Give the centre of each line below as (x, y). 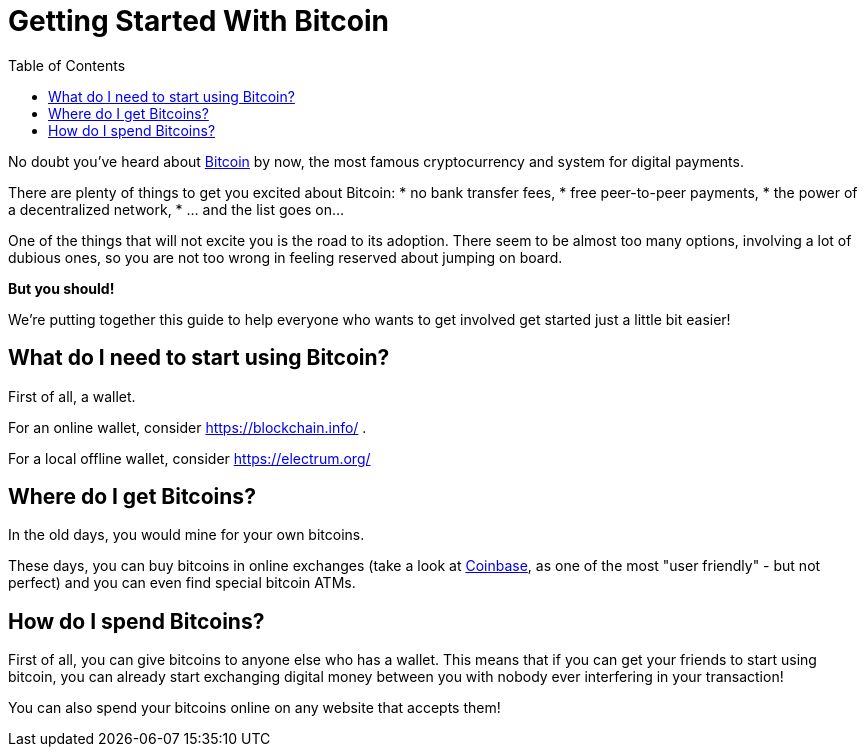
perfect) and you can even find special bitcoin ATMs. (182, 583)
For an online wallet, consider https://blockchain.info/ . (187, 427)
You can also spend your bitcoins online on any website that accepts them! (254, 708)
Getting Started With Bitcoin (198, 21)
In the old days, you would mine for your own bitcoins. (186, 535)
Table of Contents (67, 65)
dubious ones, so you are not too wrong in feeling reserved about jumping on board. (285, 257)
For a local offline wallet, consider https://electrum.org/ (189, 458)
